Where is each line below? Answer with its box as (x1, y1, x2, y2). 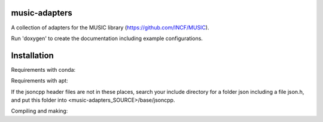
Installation (11, 50, 54, 60)
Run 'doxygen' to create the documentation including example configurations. (11, 35, 203, 42)
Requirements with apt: (11, 77, 68, 84)
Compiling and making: (11, 108, 68, 115)
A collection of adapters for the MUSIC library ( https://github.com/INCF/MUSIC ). (11, 24, 209, 31)
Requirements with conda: (11, 66, 76, 73)
